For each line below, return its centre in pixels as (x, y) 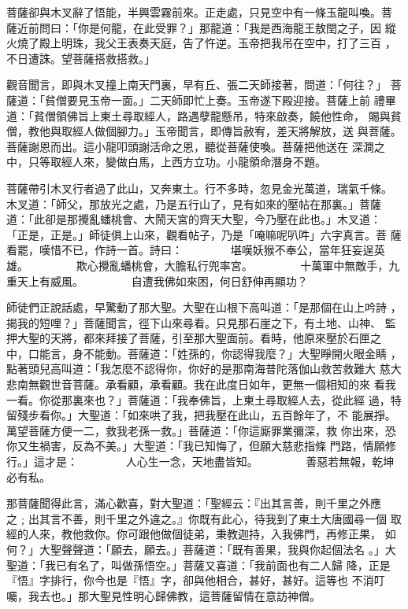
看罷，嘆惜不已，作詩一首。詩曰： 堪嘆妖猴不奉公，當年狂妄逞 (190, 250)
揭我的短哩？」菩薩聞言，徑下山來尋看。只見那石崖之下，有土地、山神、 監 (201, 322)
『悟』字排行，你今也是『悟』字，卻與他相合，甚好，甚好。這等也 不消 (190, 580)
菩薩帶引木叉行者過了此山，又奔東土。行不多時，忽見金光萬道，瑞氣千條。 (199, 188)
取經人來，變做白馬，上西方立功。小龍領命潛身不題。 (188, 162)
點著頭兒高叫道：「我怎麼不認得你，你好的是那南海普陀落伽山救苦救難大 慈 (198, 369)
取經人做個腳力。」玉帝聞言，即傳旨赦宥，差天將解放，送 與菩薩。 (231, 131)
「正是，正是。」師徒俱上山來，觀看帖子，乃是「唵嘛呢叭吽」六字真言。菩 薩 (204, 234)
